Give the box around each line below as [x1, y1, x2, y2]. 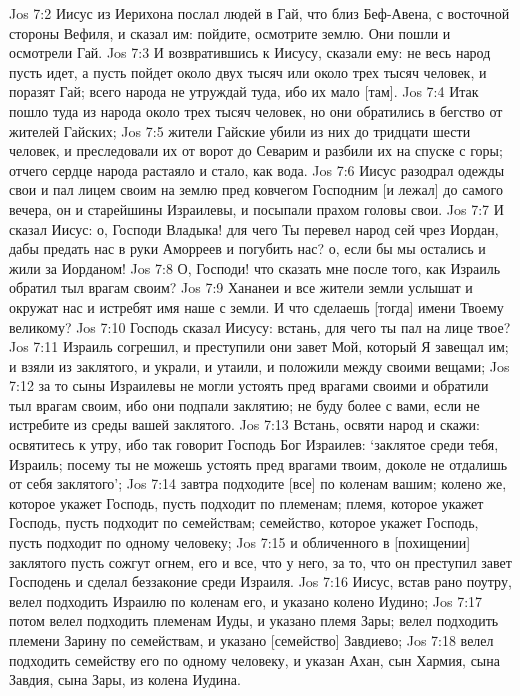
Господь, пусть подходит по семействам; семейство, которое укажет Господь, [9, 512, 479, 533]
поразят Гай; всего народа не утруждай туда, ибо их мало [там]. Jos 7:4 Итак [9, 81, 479, 102]
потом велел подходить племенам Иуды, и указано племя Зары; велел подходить [9, 610, 499, 631]
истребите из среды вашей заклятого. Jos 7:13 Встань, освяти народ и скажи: [9, 414, 481, 435]
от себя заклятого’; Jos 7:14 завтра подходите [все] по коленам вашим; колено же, [9, 473, 507, 494]
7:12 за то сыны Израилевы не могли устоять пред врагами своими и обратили [9, 375, 489, 396]
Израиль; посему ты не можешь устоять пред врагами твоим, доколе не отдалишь [9, 453, 508, 474]
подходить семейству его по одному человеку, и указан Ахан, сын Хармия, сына [9, 649, 500, 670]
